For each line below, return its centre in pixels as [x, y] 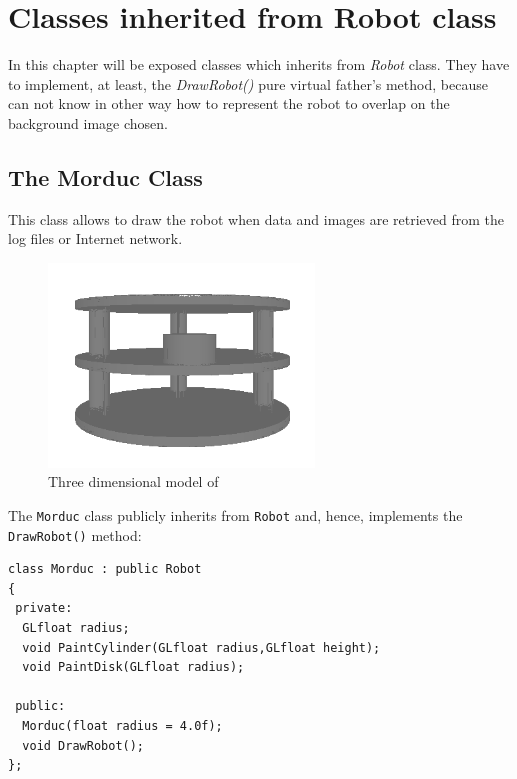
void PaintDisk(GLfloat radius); [133, 667]
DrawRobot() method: [75, 534]
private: [44, 608]
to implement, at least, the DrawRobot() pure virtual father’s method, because [248, 83]
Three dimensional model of [133, 481]
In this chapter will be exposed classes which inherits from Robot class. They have [259, 64]
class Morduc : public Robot [105, 569]
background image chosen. [88, 122]
